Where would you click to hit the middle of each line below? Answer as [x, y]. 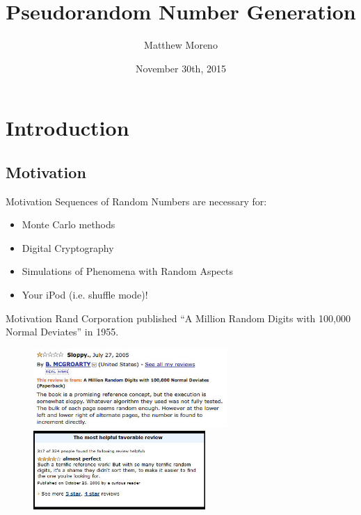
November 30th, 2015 [181, 68]
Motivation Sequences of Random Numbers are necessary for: [136, 201]
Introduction [67, 128]
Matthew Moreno [181, 45]
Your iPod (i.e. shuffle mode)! [85, 295]
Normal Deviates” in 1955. [62, 332]
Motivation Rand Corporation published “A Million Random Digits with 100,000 [178, 318]
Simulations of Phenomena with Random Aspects [127, 271]
